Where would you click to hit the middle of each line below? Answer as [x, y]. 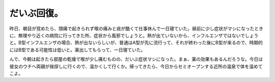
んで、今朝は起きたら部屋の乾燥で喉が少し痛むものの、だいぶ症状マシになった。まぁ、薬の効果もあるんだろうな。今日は [136, 59]
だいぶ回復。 [36, 13]
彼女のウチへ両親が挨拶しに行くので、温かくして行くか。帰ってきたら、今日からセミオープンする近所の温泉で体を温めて [136, 66]
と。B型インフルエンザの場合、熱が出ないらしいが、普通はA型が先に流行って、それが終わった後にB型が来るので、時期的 [136, 43]
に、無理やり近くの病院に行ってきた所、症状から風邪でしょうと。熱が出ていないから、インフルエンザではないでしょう [134, 35]
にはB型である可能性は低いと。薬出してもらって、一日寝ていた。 [77, 50]
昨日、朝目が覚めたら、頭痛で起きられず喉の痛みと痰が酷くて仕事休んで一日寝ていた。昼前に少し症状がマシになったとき [136, 29]
